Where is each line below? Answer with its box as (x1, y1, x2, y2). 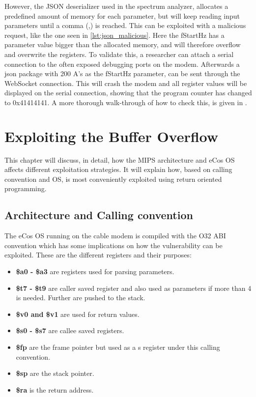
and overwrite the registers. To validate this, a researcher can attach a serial (4, 49, 234, 59)
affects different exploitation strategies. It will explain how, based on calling (4, 164, 232, 174)
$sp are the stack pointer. (16, 368, 94, 378)
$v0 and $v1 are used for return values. (16, 309, 140, 319)
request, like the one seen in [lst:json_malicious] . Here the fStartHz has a (4, 29, 225, 40)
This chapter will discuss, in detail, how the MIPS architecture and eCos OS (4, 154, 235, 165)
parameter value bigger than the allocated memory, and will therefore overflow (4, 39, 241, 50)
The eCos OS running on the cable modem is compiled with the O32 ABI (4, 230, 226, 241)
